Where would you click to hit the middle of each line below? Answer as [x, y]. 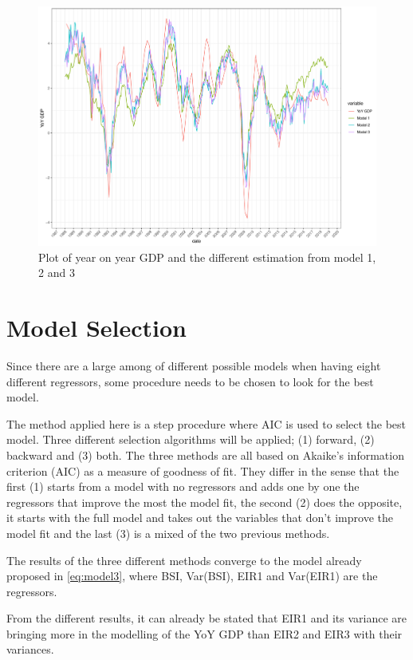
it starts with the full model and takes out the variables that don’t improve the [200, 518]
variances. [30, 649]
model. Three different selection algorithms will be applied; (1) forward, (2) [191, 439]
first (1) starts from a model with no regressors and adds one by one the [183, 486]
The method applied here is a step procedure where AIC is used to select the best [206, 423]
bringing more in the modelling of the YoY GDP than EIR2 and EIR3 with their [205, 633]
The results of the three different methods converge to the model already [184, 560]
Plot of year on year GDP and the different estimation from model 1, [207, 257]
